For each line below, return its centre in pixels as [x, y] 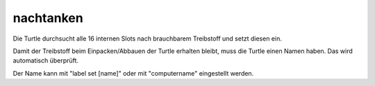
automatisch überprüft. [46, 61]
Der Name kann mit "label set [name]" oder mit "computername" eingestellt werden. [133, 73]
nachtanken [48, 18]
